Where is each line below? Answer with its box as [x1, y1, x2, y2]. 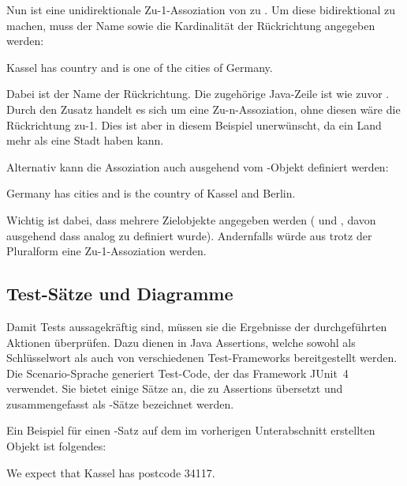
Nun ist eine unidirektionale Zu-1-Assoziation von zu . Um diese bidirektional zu [6, 2, 396, 17]
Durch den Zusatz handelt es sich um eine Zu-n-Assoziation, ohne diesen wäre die [6, 100, 401, 117]
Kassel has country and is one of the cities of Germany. [6, 58, 273, 75]
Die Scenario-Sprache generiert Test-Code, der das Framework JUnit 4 [6, 364, 349, 381]
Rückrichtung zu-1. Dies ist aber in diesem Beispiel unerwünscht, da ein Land [6, 116, 382, 133]
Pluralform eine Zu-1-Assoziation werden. [6, 243, 207, 259]
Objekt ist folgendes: [6, 438, 106, 454]
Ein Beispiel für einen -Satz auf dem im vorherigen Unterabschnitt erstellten [6, 422, 375, 439]
